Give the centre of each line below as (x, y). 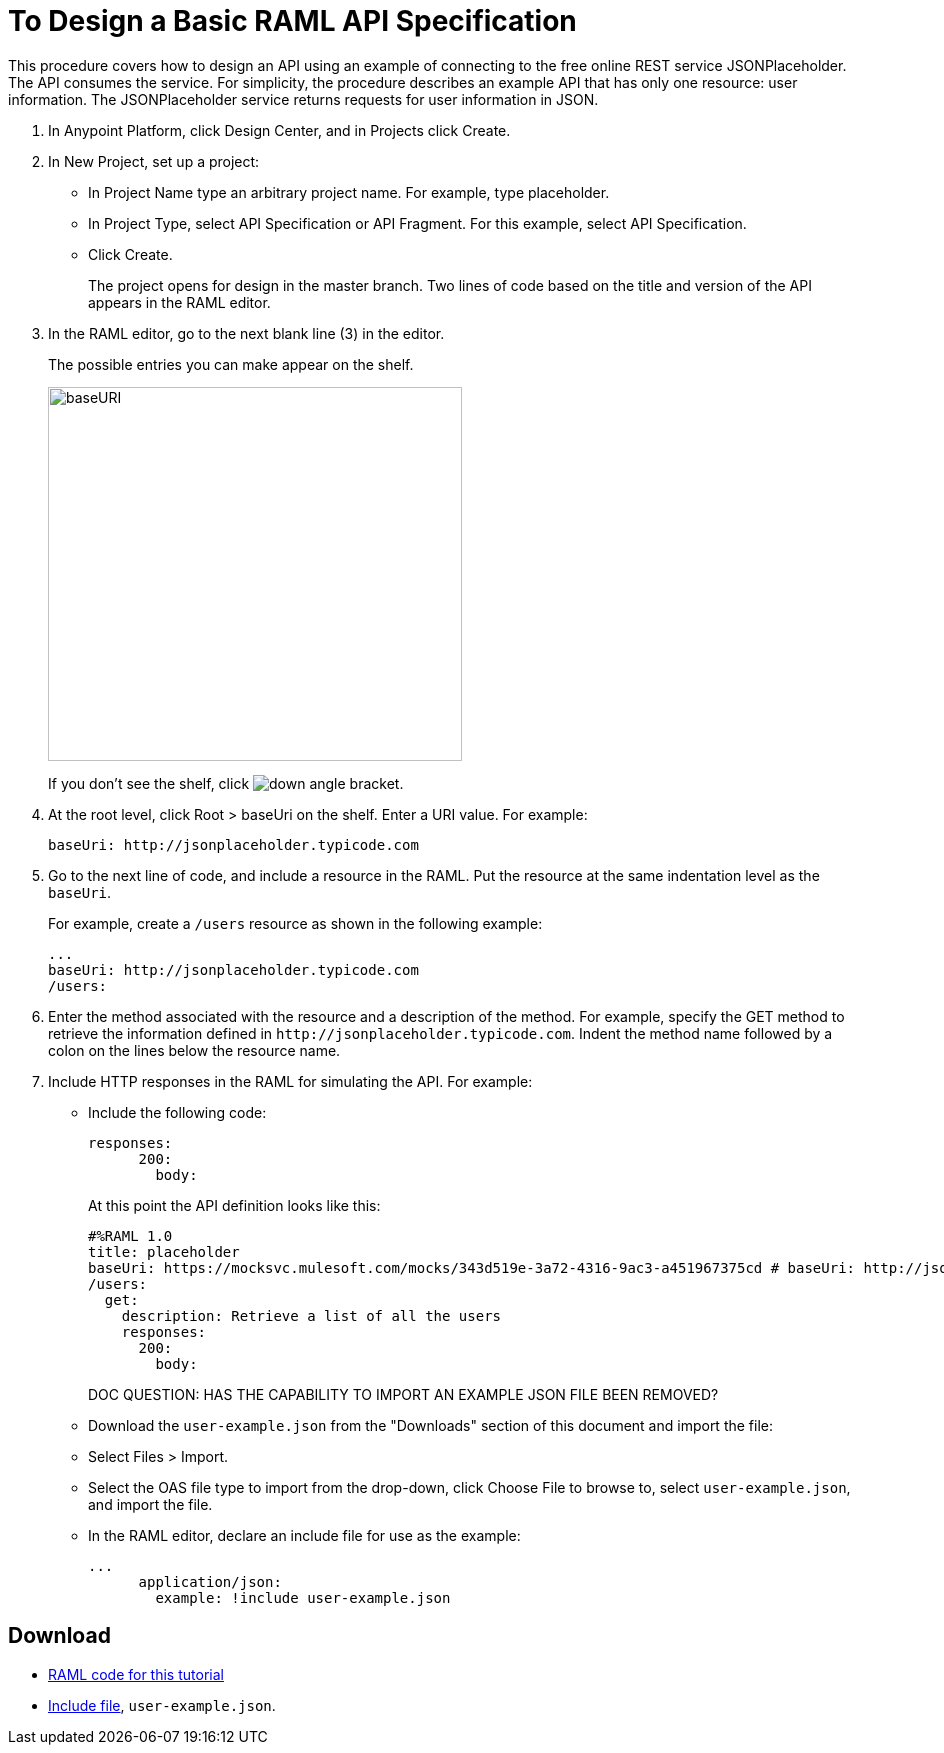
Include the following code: (177, 1112)
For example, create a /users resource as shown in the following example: (295, 923)
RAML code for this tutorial (136, 1674)
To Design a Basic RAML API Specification (292, 21)
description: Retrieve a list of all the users (311, 1315)
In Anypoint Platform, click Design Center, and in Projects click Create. (279, 130)
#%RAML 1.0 (130, 1235)
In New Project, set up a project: (154, 161)
